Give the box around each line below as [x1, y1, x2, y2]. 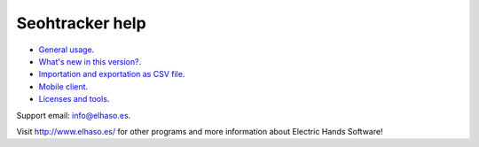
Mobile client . [38, 81, 89, 92]
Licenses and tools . [38, 94, 110, 104]
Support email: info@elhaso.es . [16, 110, 131, 120]
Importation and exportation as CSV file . [38, 69, 185, 80]
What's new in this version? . [38, 56, 142, 66]
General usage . [38, 44, 95, 55]
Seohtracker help [16, 13, 146, 33]
